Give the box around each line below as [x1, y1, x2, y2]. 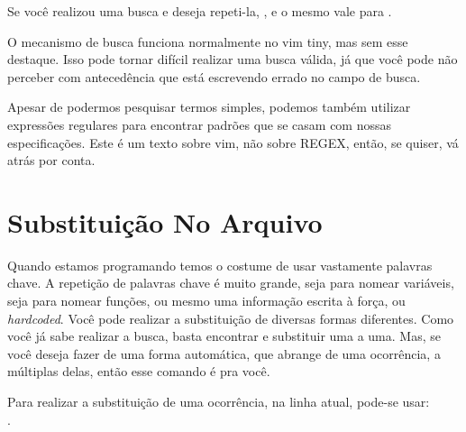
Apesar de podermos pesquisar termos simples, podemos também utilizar [7, 97, 411, 116]
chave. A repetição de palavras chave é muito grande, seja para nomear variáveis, [7, 273, 454, 292]
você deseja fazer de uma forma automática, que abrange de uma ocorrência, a [7, 344, 441, 363]
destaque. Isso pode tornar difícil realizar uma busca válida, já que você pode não [7, 50, 458, 69]
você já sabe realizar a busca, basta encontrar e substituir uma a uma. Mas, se [7, 326, 441, 345]
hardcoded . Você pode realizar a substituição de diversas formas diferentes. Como [7, 308, 454, 327]
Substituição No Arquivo [7, 203, 323, 240]
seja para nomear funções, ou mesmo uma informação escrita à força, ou [7, 291, 406, 310]
